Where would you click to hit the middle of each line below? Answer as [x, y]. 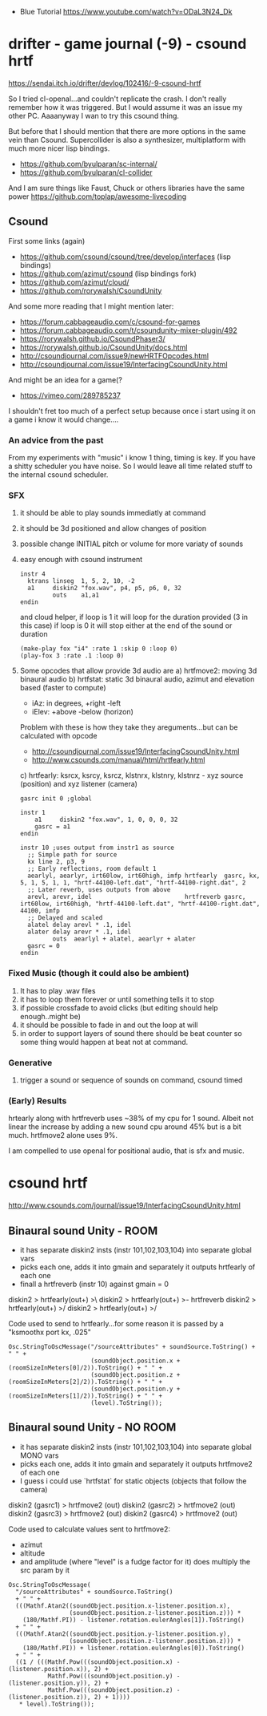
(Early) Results [38, 1100]
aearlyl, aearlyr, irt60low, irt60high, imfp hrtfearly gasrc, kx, [144, 876]
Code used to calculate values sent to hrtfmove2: [89, 1529]
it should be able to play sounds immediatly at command [113, 513]
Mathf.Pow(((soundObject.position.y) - [114, 1676]
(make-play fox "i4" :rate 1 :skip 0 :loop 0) [99, 649]
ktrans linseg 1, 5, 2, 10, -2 [81, 581]
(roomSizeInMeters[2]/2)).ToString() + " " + [85, 1382]
